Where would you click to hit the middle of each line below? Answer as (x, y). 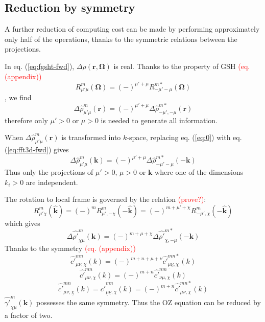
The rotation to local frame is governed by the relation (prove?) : (105, 199)
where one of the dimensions (199, 172)
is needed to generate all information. (159, 120)
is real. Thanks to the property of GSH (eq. (182, 66)
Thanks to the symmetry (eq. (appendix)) (70, 248)
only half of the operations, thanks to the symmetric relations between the (121, 39)
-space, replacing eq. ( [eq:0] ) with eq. (184, 137)
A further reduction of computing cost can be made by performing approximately (132, 29)
